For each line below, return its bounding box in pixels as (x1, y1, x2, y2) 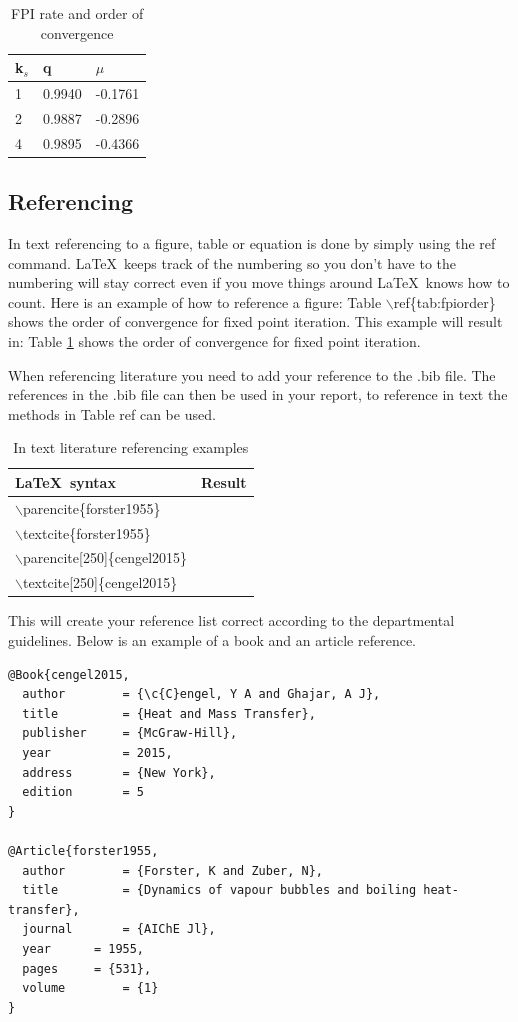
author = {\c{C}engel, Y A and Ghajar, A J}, (22, 687, 381, 702)
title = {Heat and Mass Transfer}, (22, 706, 316, 721)
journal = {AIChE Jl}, (22, 922, 216, 937)
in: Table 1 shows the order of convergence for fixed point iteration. (8, 330, 421, 351)
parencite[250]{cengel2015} (22, 547, 188, 568)
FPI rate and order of (11, 3, 144, 23)
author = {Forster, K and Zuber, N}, (22, 863, 323, 878)
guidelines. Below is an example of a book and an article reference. (8, 630, 417, 651)
